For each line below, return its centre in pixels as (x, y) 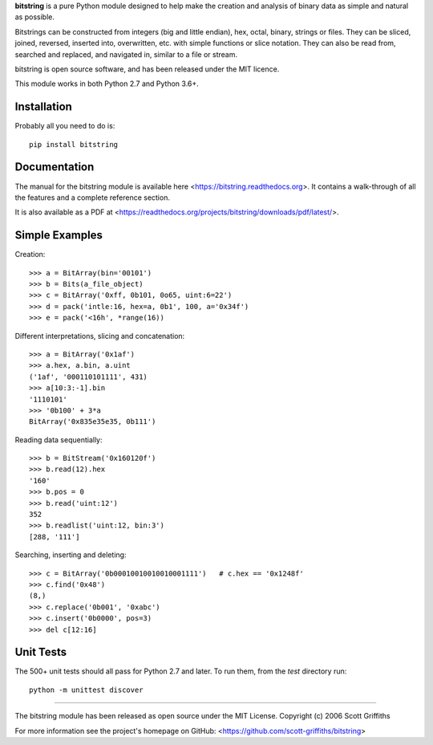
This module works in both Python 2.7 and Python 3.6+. (107, 83)
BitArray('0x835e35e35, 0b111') (93, 422)
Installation (43, 107)
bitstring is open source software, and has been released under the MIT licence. (147, 69)
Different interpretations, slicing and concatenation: (100, 336)
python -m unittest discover (86, 690)
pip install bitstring (74, 144)
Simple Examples (59, 236)
